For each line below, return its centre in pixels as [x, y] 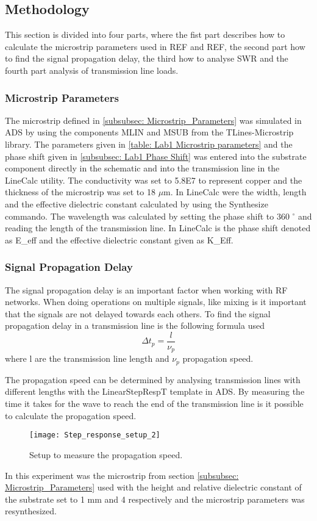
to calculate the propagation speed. [71, 415]
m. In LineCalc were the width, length [235, 192]
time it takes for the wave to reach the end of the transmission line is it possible [154, 404]
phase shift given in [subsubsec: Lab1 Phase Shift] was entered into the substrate [156, 156]
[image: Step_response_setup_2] [95, 435]
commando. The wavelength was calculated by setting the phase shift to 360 [147, 216]
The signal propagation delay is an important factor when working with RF [146, 289]
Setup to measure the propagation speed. [106, 454]
